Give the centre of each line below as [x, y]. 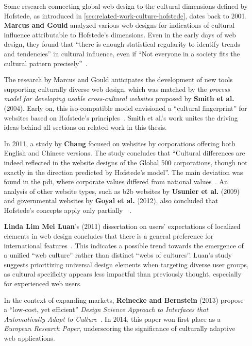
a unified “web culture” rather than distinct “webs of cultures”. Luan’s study [118, 255]
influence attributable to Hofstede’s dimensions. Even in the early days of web [120, 34]
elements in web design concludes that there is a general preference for [109, 236]
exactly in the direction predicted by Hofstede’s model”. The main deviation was [124, 172]
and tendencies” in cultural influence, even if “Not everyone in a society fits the [122, 53]
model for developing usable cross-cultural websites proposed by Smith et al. [119, 98]
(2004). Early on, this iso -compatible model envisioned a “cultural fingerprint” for [126, 108]
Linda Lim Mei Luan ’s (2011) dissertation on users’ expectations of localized [122, 226]
